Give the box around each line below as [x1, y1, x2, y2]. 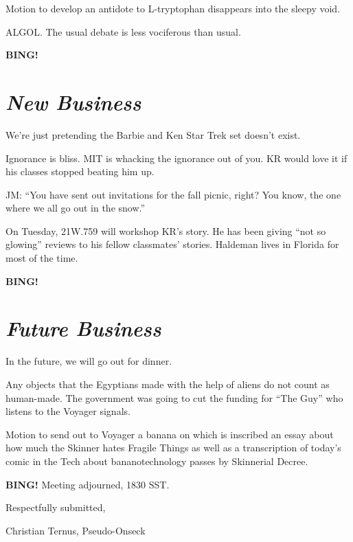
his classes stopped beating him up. [5, 164, 155, 179]
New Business [5, 87, 141, 116]
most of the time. [5, 251, 78, 265]
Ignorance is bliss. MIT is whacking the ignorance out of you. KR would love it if [5, 150, 348, 165]
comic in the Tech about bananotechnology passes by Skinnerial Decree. [5, 453, 308, 468]
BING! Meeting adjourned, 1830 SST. [5, 477, 170, 491]
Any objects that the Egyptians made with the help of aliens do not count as [5, 376, 330, 391]
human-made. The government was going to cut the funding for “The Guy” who [5, 390, 343, 405]
